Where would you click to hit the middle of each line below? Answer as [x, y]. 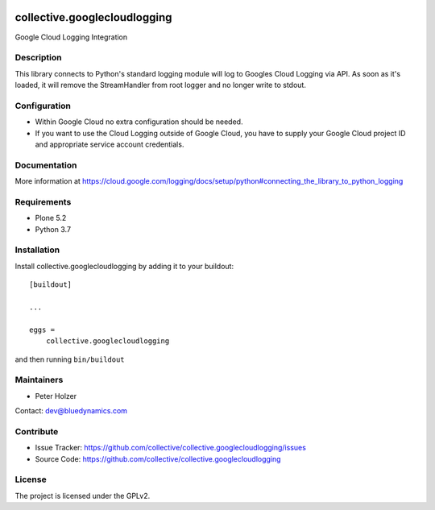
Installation [37, 250]
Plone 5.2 [51, 218]
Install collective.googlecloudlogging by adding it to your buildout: [124, 266]
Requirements [43, 201]
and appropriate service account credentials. [110, 144]
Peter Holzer [56, 396]
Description [38, 58]
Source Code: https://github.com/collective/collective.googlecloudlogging [158, 458]
